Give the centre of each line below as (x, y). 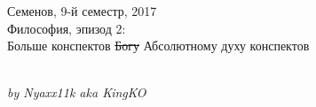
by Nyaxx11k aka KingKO (77, 92)
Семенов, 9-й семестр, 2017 (82, 11)
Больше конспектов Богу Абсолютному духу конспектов (158, 46)
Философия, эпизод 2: (67, 28)
